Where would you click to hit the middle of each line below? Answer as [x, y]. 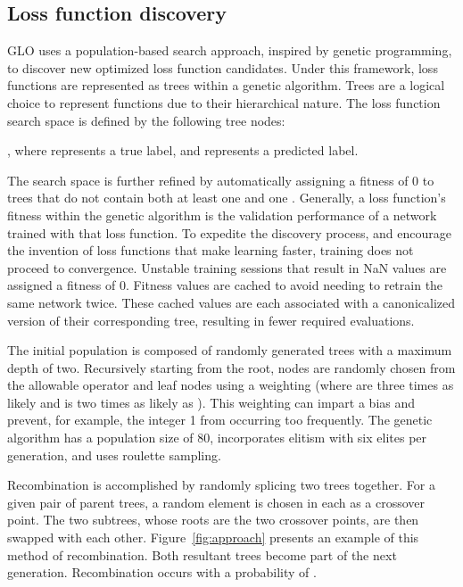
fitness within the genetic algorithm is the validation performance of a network [222, 215]
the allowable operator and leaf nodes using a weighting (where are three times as [231, 385]
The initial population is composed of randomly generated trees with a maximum [230, 350]
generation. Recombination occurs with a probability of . [162, 572]
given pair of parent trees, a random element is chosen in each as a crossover [216, 502]
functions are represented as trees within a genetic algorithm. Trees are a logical [226, 85]
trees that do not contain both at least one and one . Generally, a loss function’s [227, 198]
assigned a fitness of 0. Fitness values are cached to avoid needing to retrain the [225, 285]
